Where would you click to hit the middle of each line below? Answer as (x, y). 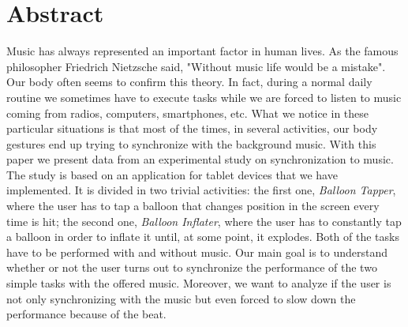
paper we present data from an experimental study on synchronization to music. (200, 159)
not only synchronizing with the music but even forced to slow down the (181, 298)
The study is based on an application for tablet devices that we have (172, 174)
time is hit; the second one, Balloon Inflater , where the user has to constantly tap (204, 221)
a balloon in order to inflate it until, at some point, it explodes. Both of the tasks (203, 237)
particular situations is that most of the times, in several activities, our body (192, 128)
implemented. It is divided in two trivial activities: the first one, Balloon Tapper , (201, 190)
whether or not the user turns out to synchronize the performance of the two (192, 267)
